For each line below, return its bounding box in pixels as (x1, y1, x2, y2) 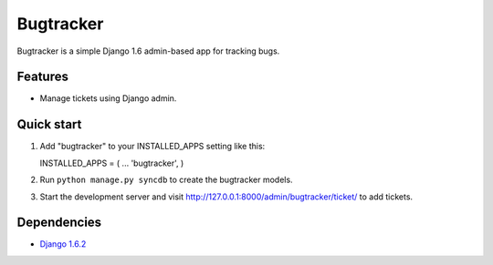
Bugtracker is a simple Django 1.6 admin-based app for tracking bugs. (16, 46, 280, 56)
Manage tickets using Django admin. (39, 93, 177, 104)
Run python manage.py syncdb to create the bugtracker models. (39, 174, 293, 186)
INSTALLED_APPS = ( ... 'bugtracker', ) (39, 158, 184, 168)
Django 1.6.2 (39, 239, 87, 250)
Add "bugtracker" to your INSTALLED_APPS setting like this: (39, 141, 266, 152)
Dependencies (16, 215, 102, 230)
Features (16, 69, 68, 85)
